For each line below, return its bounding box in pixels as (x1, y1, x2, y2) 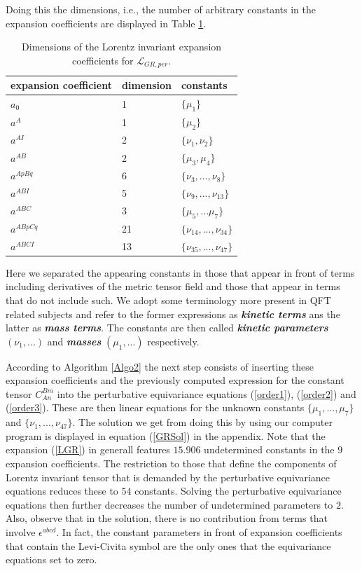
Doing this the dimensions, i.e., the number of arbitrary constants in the (6, 2, 316, 16)
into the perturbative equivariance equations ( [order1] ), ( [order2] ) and (57, 386, 356, 401)
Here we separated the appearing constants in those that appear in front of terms (6, 265, 355, 280)
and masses (47, 333, 102, 348)
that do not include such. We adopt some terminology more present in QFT (6, 292, 331, 307)
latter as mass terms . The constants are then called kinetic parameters (6, 320, 328, 335)
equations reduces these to (6, 483, 118, 498)
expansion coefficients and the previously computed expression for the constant (6, 373, 344, 387)
